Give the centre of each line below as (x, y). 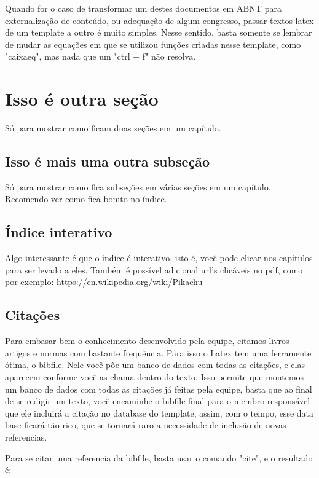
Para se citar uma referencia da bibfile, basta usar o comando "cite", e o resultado (159, 457)
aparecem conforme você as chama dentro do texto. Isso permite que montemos (155, 377)
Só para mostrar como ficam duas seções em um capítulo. (113, 128)
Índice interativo (59, 232)
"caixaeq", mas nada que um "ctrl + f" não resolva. (100, 56)
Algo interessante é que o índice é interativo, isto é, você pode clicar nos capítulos (159, 258)
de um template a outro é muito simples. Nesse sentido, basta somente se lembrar (159, 32)
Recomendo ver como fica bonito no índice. (86, 199)
